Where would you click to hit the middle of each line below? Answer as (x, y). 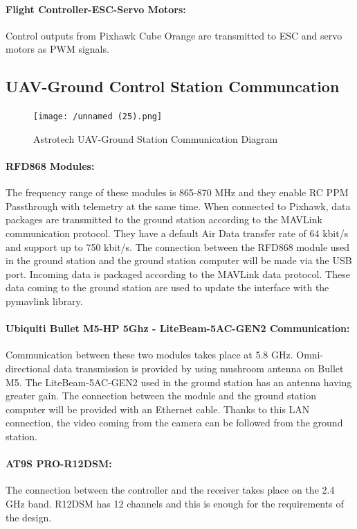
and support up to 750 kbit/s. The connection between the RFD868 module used (178, 246)
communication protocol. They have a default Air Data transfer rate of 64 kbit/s (177, 233)
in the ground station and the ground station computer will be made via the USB (179, 260)
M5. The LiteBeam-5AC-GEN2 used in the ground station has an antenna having (179, 382)
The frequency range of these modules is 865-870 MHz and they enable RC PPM (177, 192)
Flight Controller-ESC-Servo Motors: (96, 9)
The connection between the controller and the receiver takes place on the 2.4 (170, 490)
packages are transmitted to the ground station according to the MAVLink (164, 219)
